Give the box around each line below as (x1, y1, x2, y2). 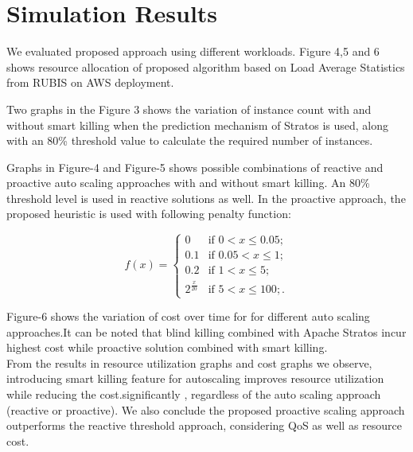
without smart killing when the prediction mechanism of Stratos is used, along (6, 116, 389, 133)
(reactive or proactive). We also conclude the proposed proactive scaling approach (6, 401, 405, 418)
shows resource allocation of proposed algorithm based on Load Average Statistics (6, 58, 405, 75)
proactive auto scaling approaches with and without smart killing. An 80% (6, 174, 370, 191)
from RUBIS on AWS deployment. (6, 74, 174, 91)
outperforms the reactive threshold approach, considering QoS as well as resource (6, 417, 402, 434)
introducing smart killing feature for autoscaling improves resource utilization (6, 370, 384, 387)
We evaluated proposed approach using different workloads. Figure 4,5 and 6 (6, 43, 380, 60)
